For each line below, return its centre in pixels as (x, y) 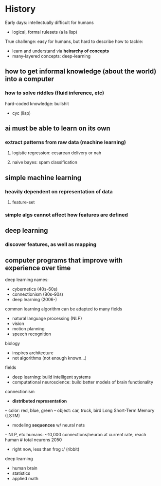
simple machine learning (43, 177)
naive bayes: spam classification (45, 162)
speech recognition (31, 334)
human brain (25, 468)
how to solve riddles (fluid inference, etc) (55, 93)
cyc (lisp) (21, 113)
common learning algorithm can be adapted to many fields (64, 309)
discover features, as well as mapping (51, 244)
